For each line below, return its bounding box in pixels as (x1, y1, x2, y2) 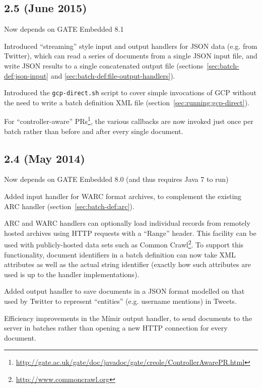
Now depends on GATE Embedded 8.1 (4, 24, 124, 34)
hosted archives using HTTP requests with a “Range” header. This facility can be (4, 227, 256, 238)
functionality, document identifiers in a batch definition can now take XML (4, 249, 236, 260)
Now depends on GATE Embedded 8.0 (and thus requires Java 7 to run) (4, 174, 229, 184)
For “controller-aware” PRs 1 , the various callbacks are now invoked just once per (4, 114, 253, 126)
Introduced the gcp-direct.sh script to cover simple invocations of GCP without (4, 87, 256, 98)
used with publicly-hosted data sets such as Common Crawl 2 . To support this (4, 238, 244, 250)
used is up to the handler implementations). (4, 269, 140, 279)
